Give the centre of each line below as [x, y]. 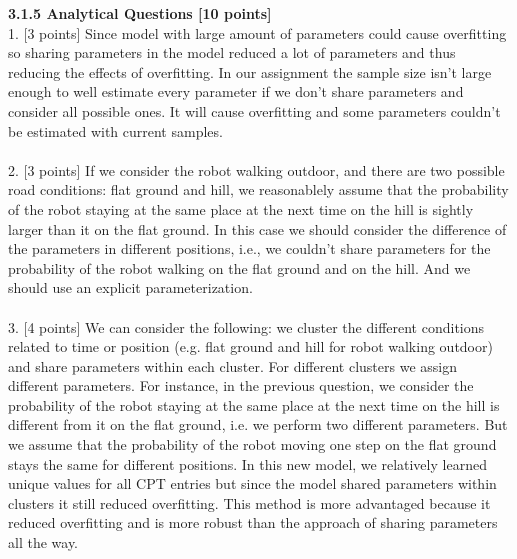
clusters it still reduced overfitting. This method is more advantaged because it [249, 502]
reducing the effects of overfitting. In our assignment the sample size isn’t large [250, 71]
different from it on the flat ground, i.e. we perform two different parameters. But [258, 424]
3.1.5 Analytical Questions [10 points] [140, 13]
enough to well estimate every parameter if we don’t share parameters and [236, 91]
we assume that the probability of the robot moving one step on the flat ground [252, 444]
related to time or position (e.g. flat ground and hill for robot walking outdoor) [250, 346]
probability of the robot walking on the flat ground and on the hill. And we [239, 267]
